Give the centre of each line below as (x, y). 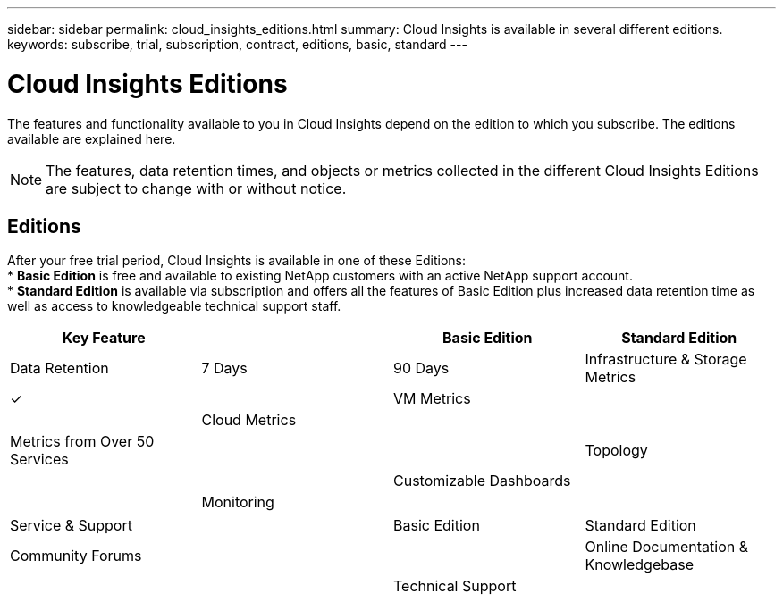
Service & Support (71, 526)
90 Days (421, 368)
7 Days (224, 368)
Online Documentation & (667, 547)
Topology (616, 451)
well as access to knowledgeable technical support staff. (174, 306)
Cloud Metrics (249, 420)
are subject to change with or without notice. (196, 188)
